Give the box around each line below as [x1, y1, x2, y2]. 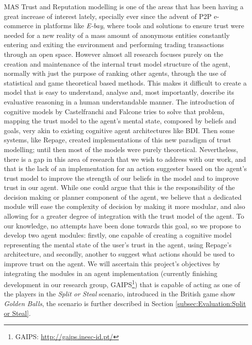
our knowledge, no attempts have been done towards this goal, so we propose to [4, 220, 241, 230]
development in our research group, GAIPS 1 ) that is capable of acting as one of [4, 278, 240, 289]
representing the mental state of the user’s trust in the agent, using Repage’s [4, 239, 232, 249]
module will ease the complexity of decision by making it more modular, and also [4, 201, 245, 211]
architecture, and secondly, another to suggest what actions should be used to [4, 249, 235, 259]
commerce [4, 20, 33, 31]
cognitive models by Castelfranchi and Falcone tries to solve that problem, [4, 106, 225, 116]
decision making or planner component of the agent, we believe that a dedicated [4, 191, 242, 202]
